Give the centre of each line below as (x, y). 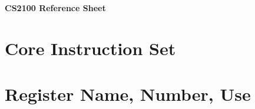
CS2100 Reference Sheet (55, 8)
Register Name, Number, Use (128, 94)
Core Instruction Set (90, 48)
